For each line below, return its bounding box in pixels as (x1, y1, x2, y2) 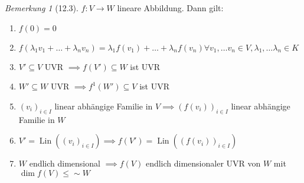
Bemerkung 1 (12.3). (5, 2, 79, 14)
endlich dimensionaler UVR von (145, 157, 261, 169)
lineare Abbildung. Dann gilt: (117, 2, 224, 14)
